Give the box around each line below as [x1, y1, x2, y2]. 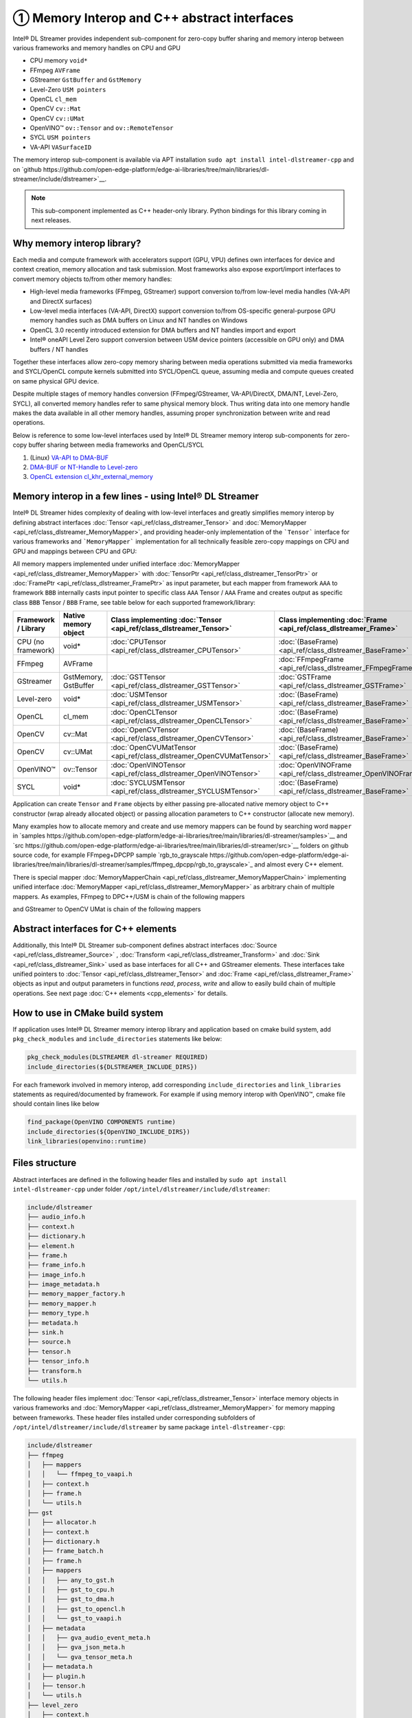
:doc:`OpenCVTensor [111, 725, 179, 735]
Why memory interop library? [12, 238, 141, 249]
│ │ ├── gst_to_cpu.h [27, 1585, 115, 1594]
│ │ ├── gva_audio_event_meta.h [27, 1633, 151, 1642]
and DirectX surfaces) [30, 297, 93, 305]
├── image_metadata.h [27, 1280, 100, 1288]
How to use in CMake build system [12, 1007, 164, 1018]
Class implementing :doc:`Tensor [111, 615, 222, 625]
